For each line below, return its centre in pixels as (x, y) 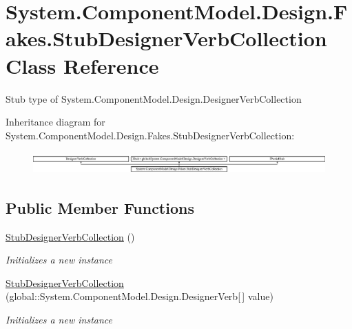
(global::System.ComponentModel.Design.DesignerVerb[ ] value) (139, 296)
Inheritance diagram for (55, 122)
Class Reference (82, 65)
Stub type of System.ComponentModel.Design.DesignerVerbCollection (154, 98)
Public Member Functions (100, 207)
